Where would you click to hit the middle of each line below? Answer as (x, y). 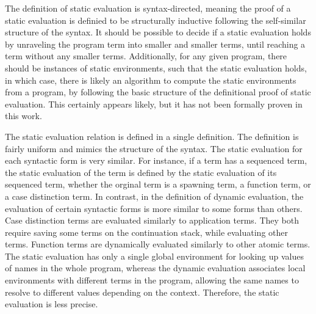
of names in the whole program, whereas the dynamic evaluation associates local (155, 268)
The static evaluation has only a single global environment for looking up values (155, 256)
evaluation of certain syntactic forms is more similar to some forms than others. (154, 208)
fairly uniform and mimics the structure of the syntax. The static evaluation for (154, 148)
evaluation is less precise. (52, 304)
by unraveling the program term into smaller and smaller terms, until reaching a (155, 44)
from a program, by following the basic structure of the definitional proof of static (158, 92)
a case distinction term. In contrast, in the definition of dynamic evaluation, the (154, 196)
